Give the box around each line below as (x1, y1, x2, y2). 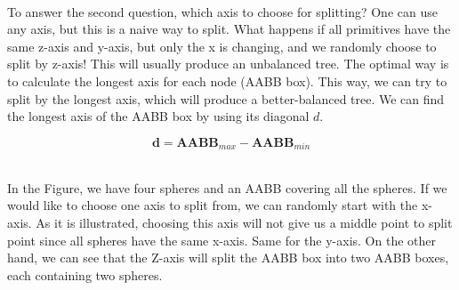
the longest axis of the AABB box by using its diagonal (7, 107, 310, 125)
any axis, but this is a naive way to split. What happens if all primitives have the (7, 20, 451, 38)
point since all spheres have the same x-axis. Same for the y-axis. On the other (7, 230, 436, 249)
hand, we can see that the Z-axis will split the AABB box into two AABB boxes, (7, 248, 449, 267)
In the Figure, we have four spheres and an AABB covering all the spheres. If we (7, 178, 447, 197)
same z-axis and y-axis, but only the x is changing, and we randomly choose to (7, 36, 437, 55)
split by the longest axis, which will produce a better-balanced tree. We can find (7, 89, 445, 108)
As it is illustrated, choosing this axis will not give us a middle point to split (36, 213, 453, 231)
